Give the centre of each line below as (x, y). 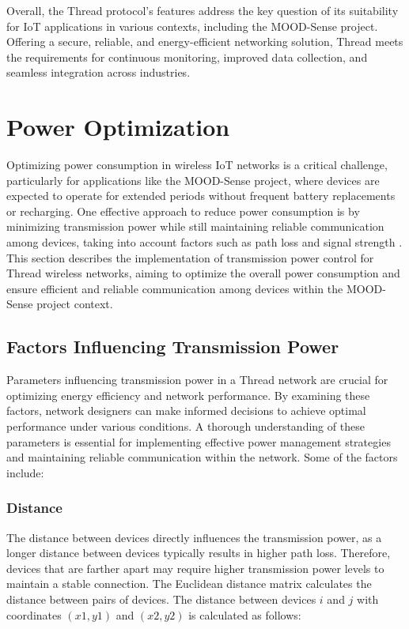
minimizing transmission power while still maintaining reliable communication (195, 226)
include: (25, 472)
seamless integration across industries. (98, 72)
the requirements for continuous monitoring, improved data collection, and (187, 56)
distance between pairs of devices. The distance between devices (161, 599)
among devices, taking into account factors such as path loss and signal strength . (204, 242)
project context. (75, 304)
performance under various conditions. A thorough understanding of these (186, 426)
